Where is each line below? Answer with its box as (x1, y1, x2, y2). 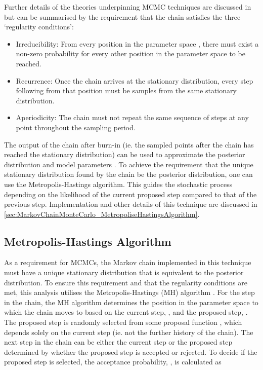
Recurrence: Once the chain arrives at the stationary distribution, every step (16, 75, 253, 86)
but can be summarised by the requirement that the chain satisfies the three (4, 11, 241, 22)
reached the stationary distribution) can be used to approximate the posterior (4, 149, 245, 160)
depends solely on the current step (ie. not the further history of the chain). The (4, 326, 253, 337)
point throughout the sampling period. (16, 122, 136, 132)
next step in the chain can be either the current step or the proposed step (4, 337, 233, 347)
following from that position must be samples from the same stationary (16, 85, 237, 96)
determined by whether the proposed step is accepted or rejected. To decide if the (4, 346, 257, 357)
